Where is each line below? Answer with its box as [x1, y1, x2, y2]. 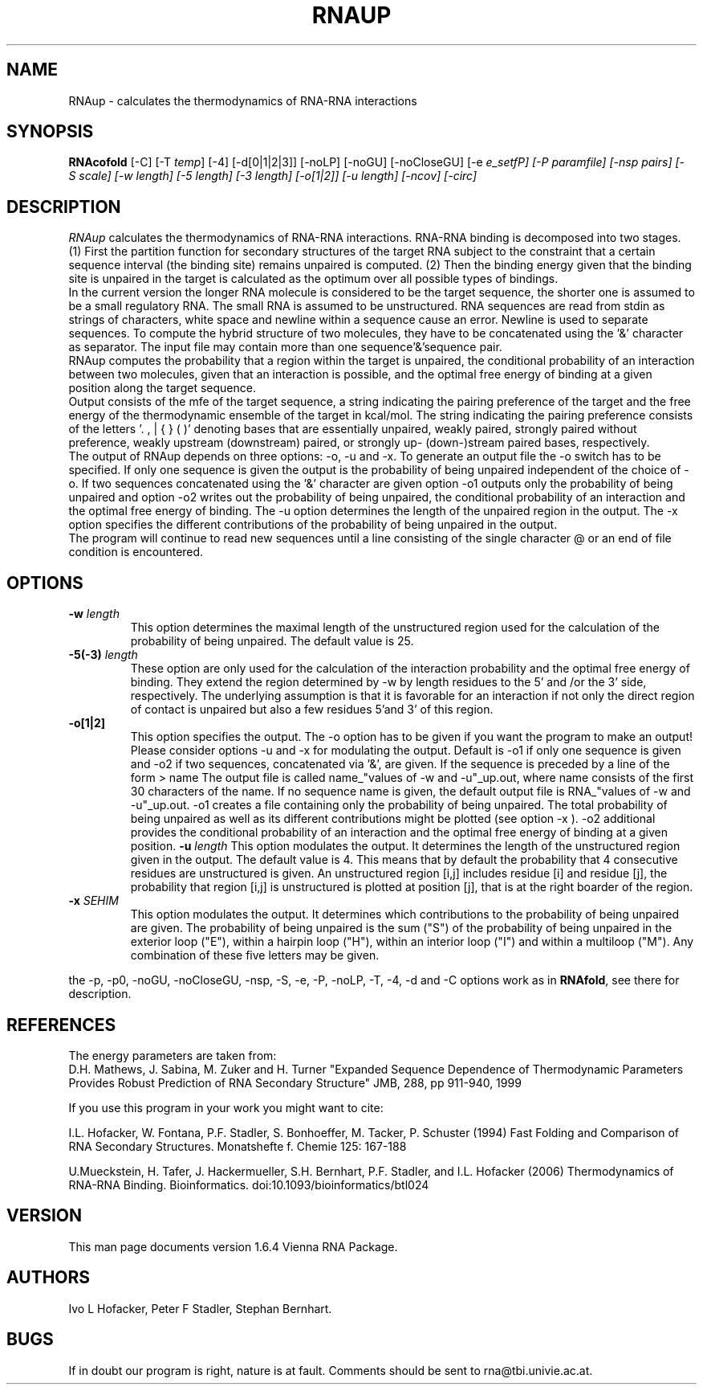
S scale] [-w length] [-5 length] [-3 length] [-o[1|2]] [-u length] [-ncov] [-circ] [68, 169, 477, 183]
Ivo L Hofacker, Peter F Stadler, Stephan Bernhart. [68, 1301, 332, 1315]
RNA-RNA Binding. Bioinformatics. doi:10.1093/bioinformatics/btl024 [68, 1177, 429, 1192]
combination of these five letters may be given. [130, 948, 380, 963]
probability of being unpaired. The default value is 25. [130, 634, 414, 648]
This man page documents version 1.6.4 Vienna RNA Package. [68, 1239, 398, 1254]
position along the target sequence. [68, 381, 256, 395]
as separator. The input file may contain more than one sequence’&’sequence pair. [68, 340, 502, 354]
